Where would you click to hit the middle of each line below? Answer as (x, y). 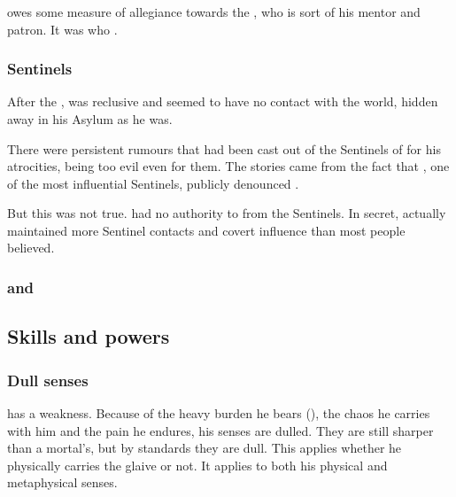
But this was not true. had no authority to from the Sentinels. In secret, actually (227, 213)
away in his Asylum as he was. (90, 118)
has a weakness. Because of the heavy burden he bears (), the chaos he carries (219, 412)
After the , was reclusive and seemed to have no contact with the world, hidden (223, 101)
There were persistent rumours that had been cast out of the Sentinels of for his (224, 148)
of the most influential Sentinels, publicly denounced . (153, 183)
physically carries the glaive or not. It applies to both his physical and (197, 465)
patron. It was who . (62, 29)
